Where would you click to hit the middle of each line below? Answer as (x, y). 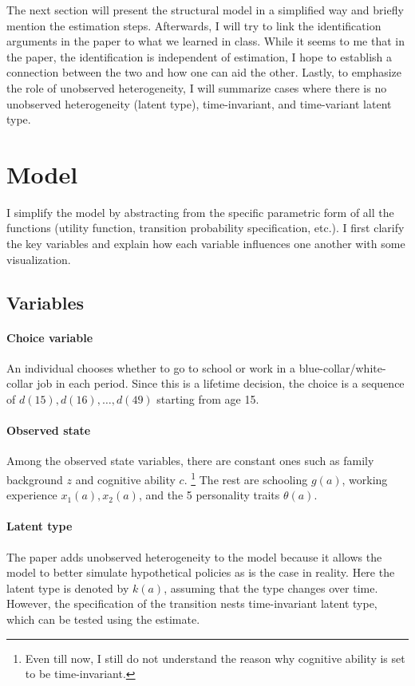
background (35, 479)
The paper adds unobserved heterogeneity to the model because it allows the (194, 556)
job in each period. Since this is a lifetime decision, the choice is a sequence (221, 383)
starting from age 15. (208, 399)
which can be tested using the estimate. (103, 619)
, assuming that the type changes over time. (271, 587)
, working (365, 479)
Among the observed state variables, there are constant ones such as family (190, 461)
